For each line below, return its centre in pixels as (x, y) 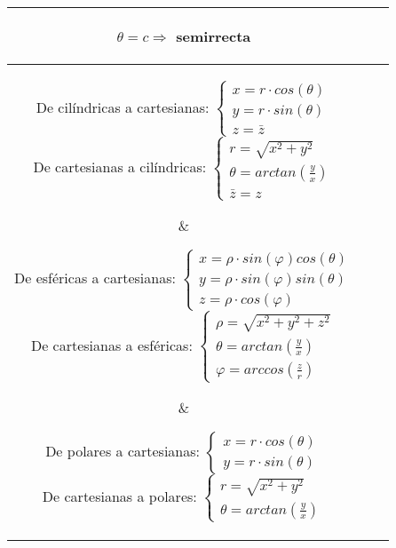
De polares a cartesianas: (123, 450)
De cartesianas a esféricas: (111, 345)
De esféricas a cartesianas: (95, 278)
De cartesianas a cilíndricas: (120, 167)
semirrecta (214, 36)
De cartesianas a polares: (119, 496)
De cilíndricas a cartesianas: (123, 107)
